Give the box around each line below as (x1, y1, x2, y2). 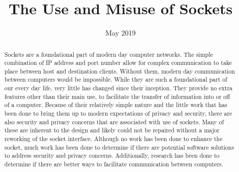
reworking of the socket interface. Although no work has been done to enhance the (4, 134, 223, 143)
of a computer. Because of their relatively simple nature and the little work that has (4, 100, 227, 109)
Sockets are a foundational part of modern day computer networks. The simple (4, 50, 213, 58)
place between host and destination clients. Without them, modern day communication (4, 66, 235, 75)
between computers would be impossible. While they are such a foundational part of (4, 75, 227, 84)
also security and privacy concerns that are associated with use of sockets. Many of (4, 117, 224, 126)
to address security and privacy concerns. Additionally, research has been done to (4, 151, 220, 160)
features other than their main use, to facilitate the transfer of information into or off (4, 92, 230, 100)
